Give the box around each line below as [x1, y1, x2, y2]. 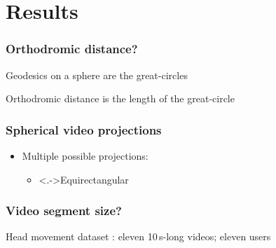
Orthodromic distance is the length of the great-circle [6, 91, 235, 106]
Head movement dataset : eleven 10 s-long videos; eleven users [6, 229, 271, 244]
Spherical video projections [6, 120, 162, 138]
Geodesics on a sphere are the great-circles [6, 67, 188, 82]
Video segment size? [6, 202, 122, 219]
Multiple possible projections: [22, 149, 149, 163]
